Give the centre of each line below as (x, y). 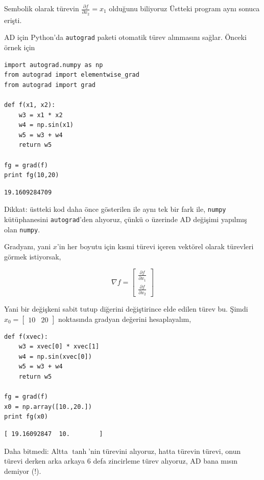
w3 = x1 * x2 (41, 115)
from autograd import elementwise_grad (72, 75)
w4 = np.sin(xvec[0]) (55, 356)
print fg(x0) (26, 417)
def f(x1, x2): (30, 105)
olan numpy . (22, 229)
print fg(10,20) (32, 175)
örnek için (20, 47)
